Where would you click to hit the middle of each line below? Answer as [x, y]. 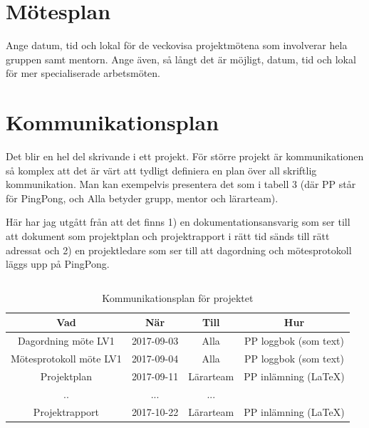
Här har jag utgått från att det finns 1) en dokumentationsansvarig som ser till [178, 222]
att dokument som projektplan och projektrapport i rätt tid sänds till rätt [168, 236]
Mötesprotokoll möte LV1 [66, 359]
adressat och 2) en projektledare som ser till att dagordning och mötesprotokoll [179, 250]
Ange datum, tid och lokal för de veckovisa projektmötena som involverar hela [177, 45]
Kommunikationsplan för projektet [178, 297]
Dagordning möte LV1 [66, 341]
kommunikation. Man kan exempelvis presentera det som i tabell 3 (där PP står [181, 184]
